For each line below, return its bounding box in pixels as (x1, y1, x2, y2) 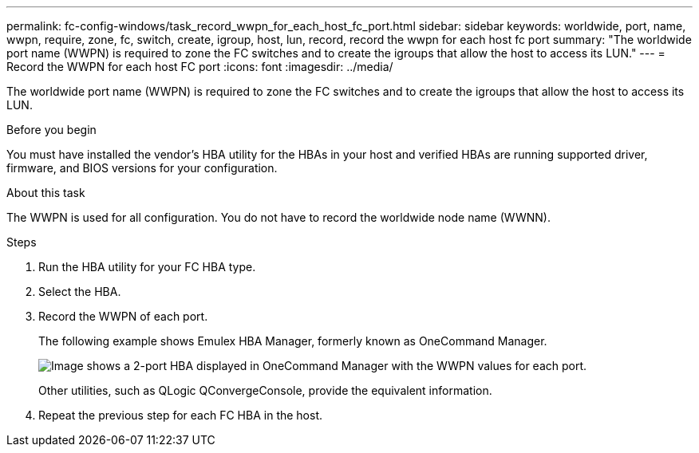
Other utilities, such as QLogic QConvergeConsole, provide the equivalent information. (38, 384, 492, 397)
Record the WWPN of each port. (38, 309, 208, 323)
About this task (6, 186, 85, 199)
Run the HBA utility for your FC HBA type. (38, 260, 256, 274)
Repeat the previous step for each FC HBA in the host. (38, 408, 323, 422)
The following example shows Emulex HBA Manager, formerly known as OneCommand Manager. (38, 334, 547, 348)
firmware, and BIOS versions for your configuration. (6, 161, 278, 175)
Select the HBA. (38, 285, 121, 298)
